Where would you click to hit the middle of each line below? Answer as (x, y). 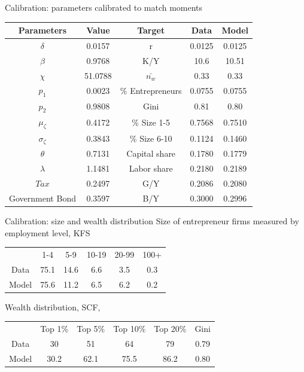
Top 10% (130, 328)
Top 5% (91, 328)
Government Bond (42, 198)
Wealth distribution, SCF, (53, 307)
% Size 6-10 (151, 138)
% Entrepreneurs (151, 91)
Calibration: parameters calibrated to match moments (104, 7)
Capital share (151, 153)
